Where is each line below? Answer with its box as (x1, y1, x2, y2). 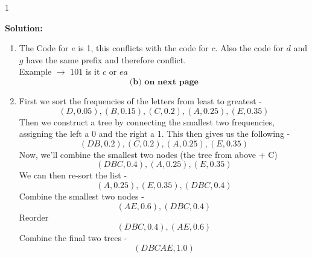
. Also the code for (215, 42, 284, 54)
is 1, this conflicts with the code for (78, 42, 209, 54)
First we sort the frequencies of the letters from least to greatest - (19, 94, 262, 107)
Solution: (5, 21, 43, 34)
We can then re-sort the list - (19, 169, 127, 181)
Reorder (19, 210, 49, 223)
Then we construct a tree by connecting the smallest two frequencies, (19, 115, 275, 128)
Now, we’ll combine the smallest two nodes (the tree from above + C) (19, 148, 278, 160)
